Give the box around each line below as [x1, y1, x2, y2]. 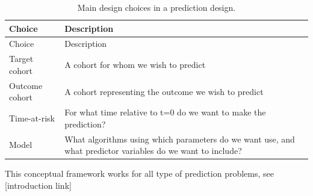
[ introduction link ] [5, 179, 72, 191]
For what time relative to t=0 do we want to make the [64, 106, 266, 118]
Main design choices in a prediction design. [77, 1, 236, 13]
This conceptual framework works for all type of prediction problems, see [5, 167, 274, 180]
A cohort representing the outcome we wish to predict [64, 85, 264, 97]
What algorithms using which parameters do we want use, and [64, 132, 295, 145]
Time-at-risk [9, 111, 55, 124]
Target [9, 52, 34, 65]
